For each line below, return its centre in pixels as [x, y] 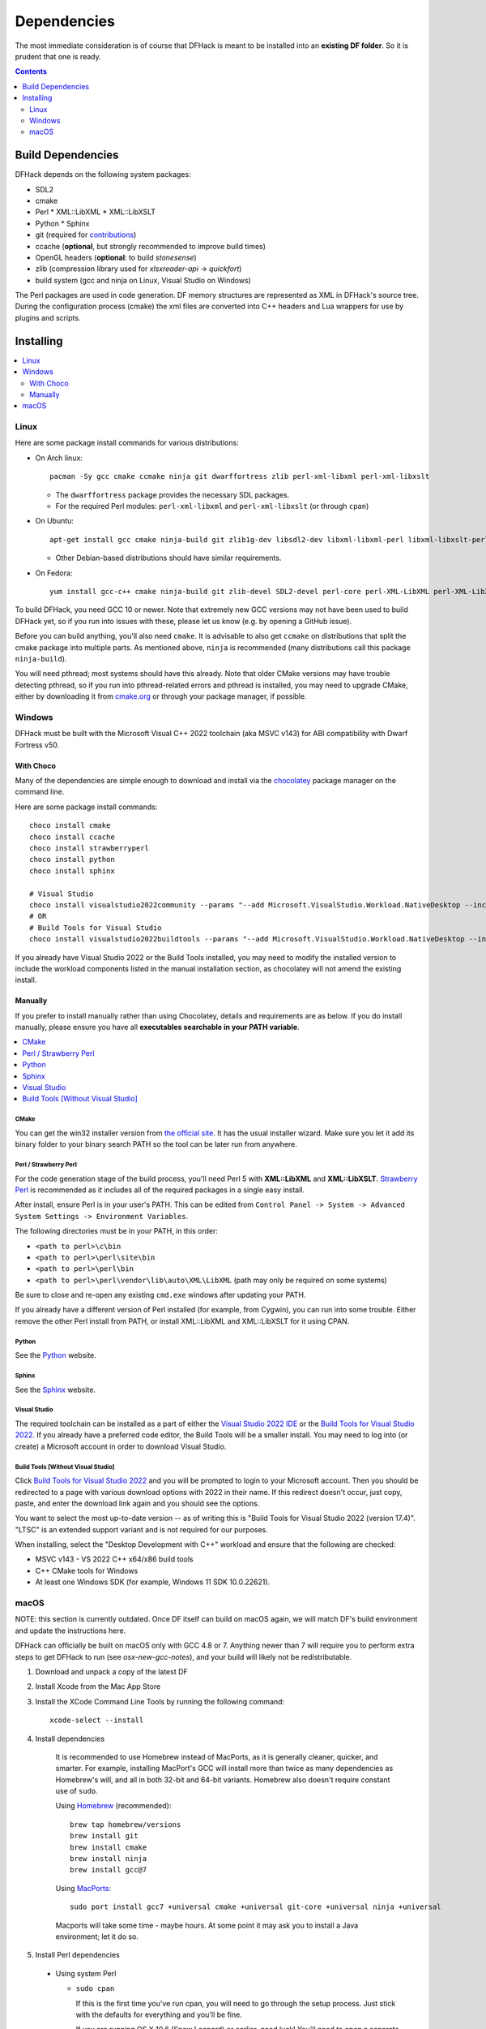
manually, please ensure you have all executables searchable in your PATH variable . [157, 1027]
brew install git [104, 1836]
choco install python [72, 859]
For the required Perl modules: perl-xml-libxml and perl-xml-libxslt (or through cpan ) [212, 506]
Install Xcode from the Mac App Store [98, 1687]
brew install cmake [109, 1847]
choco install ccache [72, 837]
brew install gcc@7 [109, 1870]
